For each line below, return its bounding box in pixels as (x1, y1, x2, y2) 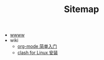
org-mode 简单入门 (17, 43, 57, 49)
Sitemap (63, 4, 99, 15)
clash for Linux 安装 (17, 49, 58, 56)
